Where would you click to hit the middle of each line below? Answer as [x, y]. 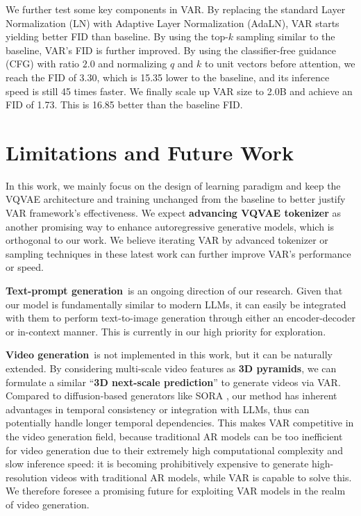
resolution [27, 477]
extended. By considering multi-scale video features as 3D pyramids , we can [171, 368]
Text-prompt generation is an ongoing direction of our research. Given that [174, 291]
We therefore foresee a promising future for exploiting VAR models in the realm [176, 491]
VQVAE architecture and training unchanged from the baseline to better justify [176, 199]
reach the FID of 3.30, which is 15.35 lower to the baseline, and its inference [168, 77]
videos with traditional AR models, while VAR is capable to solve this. [201, 477]
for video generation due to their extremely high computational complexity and [174, 450]
